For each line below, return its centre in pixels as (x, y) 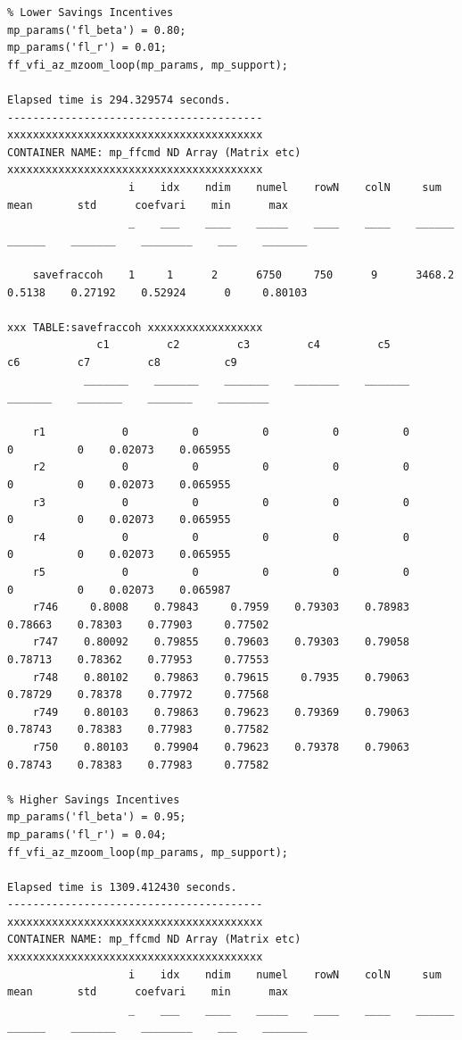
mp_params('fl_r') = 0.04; (87, 834)
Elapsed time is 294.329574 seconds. (119, 100)
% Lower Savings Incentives (91, 12)
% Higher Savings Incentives (94, 799)
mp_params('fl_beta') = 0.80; (97, 30)
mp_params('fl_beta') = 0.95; (97, 817)
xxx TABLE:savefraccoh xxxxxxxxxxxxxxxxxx (135, 327)
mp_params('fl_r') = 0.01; (87, 48)
